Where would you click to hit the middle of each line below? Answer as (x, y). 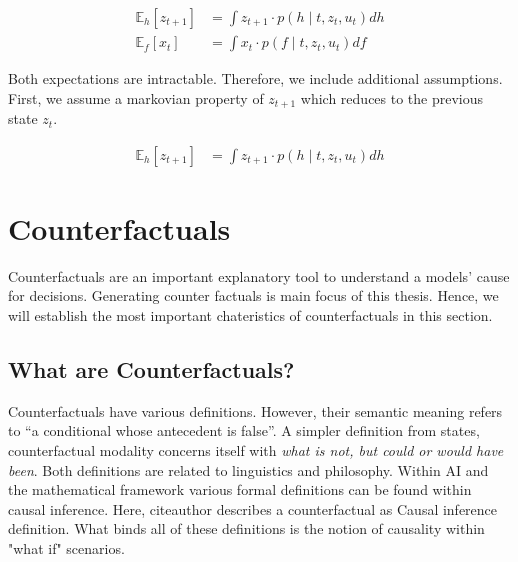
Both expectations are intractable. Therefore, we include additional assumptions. (255, 78)
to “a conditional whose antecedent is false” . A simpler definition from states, (244, 430)
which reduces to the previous (392, 97)
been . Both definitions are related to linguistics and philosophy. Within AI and (248, 469)
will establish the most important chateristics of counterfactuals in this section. (250, 315)
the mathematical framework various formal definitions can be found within (240, 489)
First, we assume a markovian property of (136, 97)
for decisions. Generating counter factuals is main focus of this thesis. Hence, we (253, 295)
